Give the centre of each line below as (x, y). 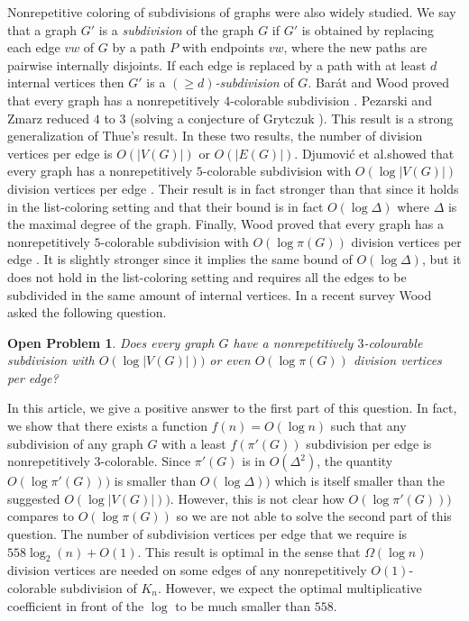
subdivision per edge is (369, 443)
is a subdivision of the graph (176, 29)
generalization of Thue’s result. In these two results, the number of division (215, 136)
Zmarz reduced (49, 118)
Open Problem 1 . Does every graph (111, 342)
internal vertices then (66, 82)
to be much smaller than (243, 605)
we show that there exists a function (107, 426)
